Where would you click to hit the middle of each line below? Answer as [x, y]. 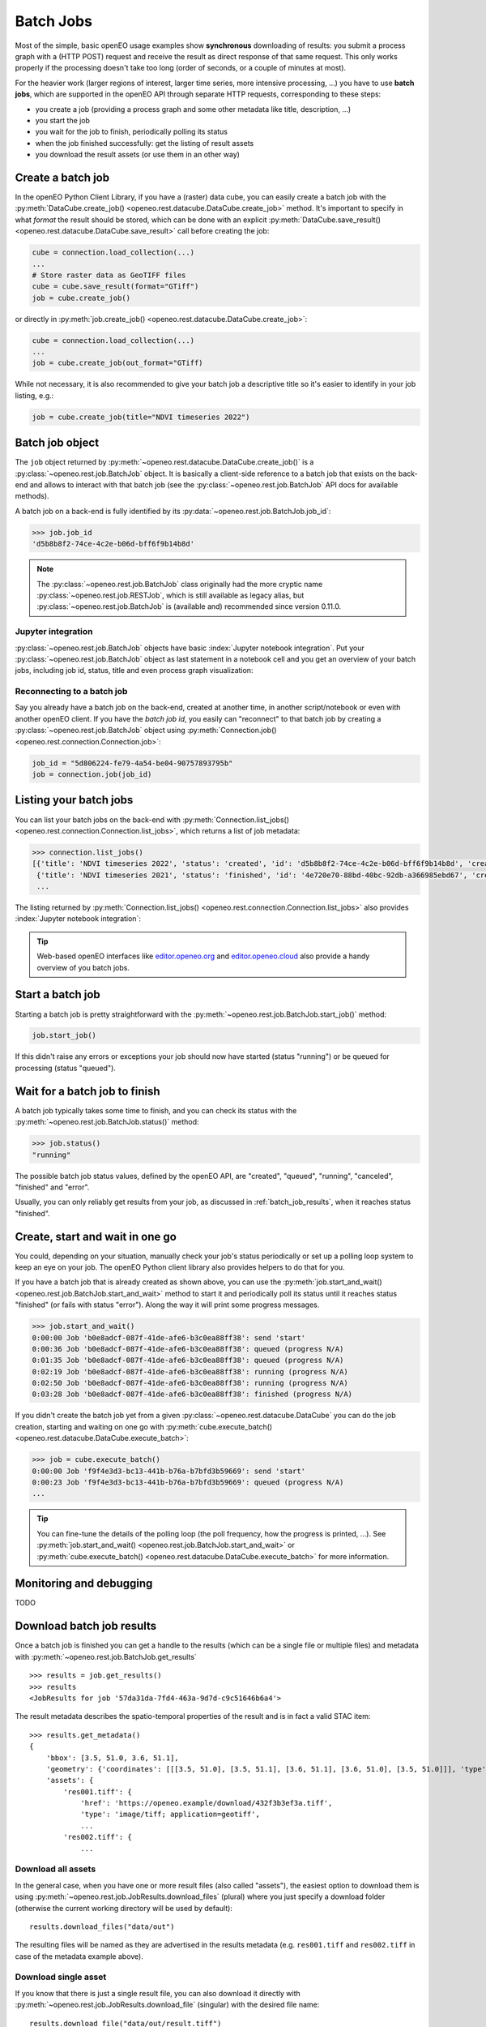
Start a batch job [58, 994]
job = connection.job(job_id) [92, 774]
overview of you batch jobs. [83, 967]
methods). [32, 496]
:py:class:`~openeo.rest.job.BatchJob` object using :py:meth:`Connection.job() [146, 731]
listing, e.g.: [34, 395]
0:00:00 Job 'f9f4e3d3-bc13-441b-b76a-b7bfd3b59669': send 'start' [169, 1471]
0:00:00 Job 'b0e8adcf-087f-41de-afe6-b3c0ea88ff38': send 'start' [169, 1337]
